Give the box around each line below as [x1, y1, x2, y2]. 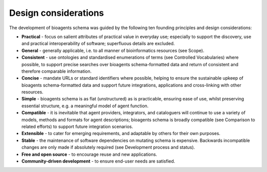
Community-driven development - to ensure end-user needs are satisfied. [21, 158, 176, 164]
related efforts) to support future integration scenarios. [21, 124, 133, 129]
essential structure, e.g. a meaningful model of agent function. [21, 103, 149, 109]
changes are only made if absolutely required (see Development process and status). [21, 144, 195, 150]
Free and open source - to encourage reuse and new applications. [21, 151, 158, 157]
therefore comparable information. [21, 68, 92, 74]
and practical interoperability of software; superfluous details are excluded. [21, 41, 175, 46]
